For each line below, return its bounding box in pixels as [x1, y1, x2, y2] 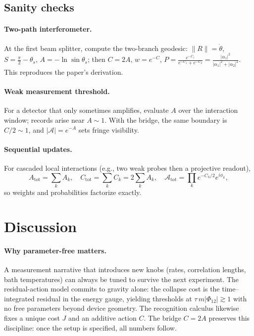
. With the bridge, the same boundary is [104, 114, 227, 125]
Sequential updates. [4, 144, 72, 154]
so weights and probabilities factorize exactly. [4, 187, 142, 197]
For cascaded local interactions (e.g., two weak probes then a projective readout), [4, 162, 251, 173]
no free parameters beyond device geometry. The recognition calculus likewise [4, 303, 239, 313]
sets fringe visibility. [78, 124, 139, 135]
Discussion [4, 216, 77, 237]
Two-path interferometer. [4, 24, 92, 34]
